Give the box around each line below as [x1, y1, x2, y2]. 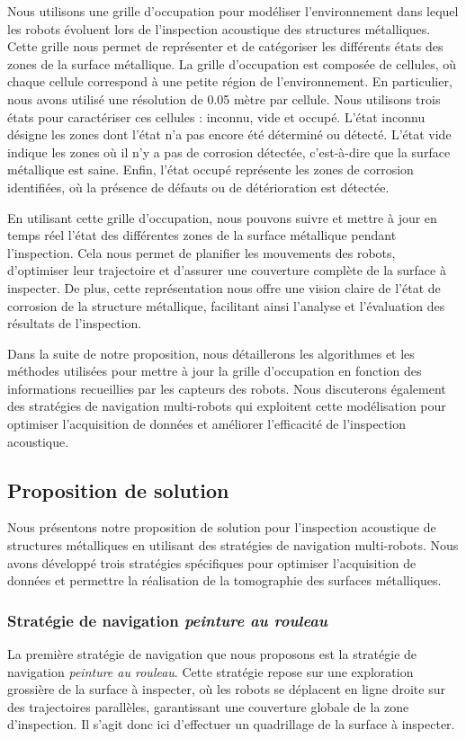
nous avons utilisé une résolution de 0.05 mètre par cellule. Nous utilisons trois [7, 89, 441, 108]
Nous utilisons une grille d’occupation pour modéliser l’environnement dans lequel [7, 2, 459, 20]
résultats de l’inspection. [7, 314, 142, 333]
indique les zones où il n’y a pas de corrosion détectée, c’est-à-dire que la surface [7, 142, 451, 161]
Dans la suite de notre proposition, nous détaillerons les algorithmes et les [7, 343, 415, 362]
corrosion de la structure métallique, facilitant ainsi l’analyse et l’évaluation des [7, 296, 445, 315]
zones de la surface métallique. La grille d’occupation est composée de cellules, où [7, 54, 457, 73]
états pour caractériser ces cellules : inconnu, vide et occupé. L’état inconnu [7, 107, 426, 126]
